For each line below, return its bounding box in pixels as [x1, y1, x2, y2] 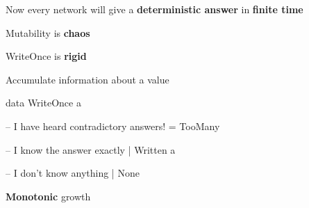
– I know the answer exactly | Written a [6, 142, 176, 157]
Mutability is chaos [6, 25, 90, 40]
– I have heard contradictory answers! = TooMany [6, 118, 220, 133]
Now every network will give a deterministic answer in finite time [6, 2, 303, 16]
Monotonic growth [6, 189, 91, 203]
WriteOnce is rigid [6, 49, 87, 63]
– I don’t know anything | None [6, 166, 140, 180]
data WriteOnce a [6, 95, 81, 110]
